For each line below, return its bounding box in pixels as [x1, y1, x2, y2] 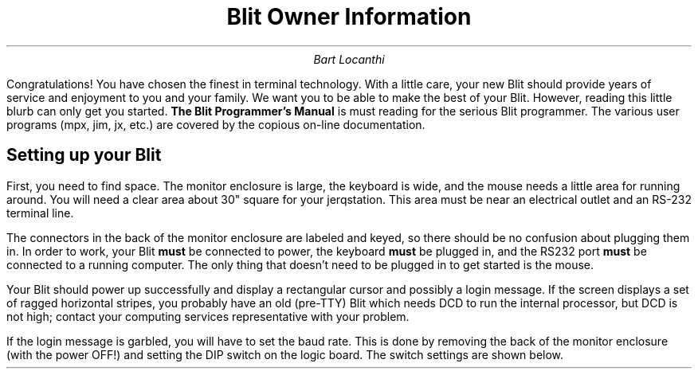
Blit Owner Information [226, 3, 472, 30]
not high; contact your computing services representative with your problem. [6, 309, 410, 323]
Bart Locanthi [313, 52, 385, 66]
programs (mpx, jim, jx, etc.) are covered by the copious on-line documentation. [6, 117, 425, 131]
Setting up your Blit [6, 145, 162, 166]
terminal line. [6, 205, 74, 220]
